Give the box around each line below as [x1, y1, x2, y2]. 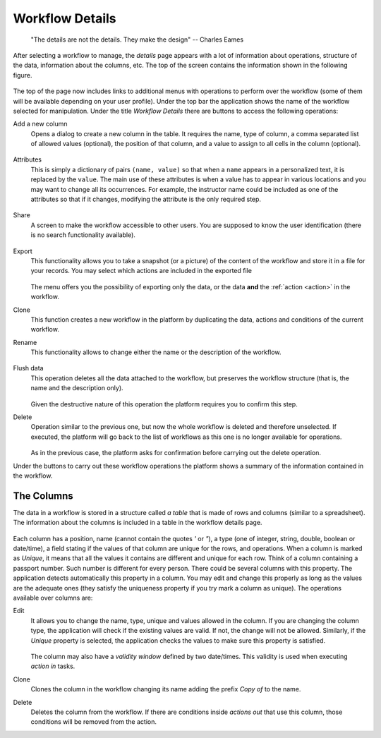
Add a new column [13, 120, 68, 128]
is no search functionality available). [30, 231, 135, 239]
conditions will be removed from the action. [30, 718, 157, 726]
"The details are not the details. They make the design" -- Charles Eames [30, 35, 243, 44]
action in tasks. [30, 662, 75, 670]
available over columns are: [13, 593, 93, 603]
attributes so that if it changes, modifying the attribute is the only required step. [30, 195, 261, 204]
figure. [13, 71, 32, 79]
